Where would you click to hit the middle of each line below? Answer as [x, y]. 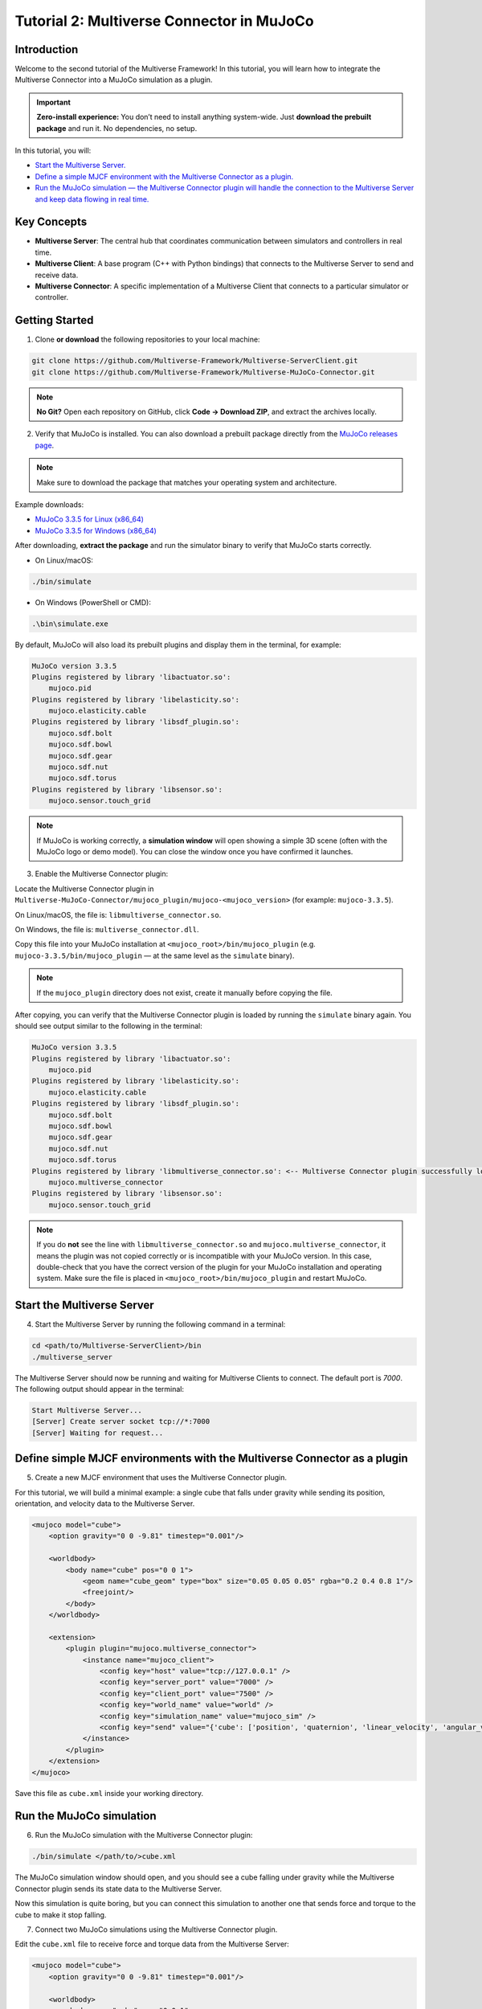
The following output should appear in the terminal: [100, 1389]
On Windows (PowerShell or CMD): [93, 602]
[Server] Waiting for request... [98, 1433]
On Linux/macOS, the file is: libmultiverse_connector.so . [118, 914]
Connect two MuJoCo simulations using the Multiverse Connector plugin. [156, 1929]
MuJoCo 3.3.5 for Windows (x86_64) [96, 530]
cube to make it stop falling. [61, 1915]
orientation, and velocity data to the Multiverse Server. [105, 1504]
